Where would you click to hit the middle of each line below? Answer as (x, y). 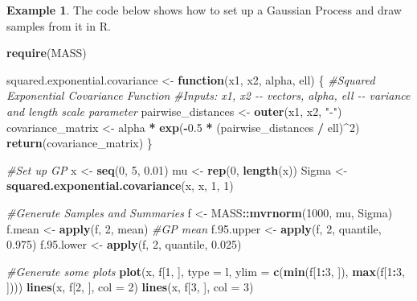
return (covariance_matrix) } (80, 143)
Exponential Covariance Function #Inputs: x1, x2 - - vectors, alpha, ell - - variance (208, 95)
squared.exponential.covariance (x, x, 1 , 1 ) (120, 186)
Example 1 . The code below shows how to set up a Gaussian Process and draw (204, 10)
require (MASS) (47, 53)
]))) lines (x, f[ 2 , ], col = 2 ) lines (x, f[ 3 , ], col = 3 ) (130, 287)
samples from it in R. (59, 25)
